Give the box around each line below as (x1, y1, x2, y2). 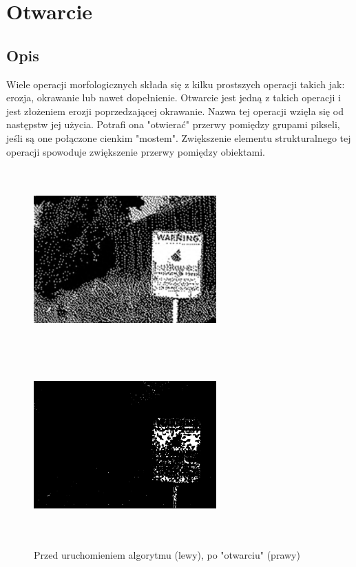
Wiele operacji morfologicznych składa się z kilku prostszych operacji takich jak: (6, 76, 345, 91)
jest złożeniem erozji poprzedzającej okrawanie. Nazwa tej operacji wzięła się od (6, 103, 344, 118)
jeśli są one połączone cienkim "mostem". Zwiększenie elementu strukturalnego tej (6, 130, 351, 145)
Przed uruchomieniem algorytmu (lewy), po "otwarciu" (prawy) (34, 548, 300, 562)
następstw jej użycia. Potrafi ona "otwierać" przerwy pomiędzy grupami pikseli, (6, 117, 340, 132)
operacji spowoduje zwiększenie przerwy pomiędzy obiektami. (6, 144, 265, 158)
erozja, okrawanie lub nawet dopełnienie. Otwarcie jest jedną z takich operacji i (6, 90, 341, 105)
